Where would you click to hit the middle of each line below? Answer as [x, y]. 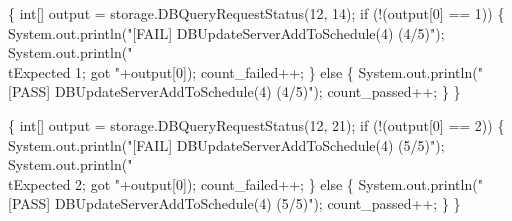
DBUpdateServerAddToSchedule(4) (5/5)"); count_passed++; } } [257, 203]
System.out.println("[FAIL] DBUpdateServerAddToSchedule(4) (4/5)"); [226, 32]
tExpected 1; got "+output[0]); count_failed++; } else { [181, 71]
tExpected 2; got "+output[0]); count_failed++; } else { [181, 183]
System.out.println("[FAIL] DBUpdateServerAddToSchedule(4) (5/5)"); [226, 144]
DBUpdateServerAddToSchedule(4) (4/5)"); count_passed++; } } [257, 91]
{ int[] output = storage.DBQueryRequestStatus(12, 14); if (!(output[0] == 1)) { [256, 13]
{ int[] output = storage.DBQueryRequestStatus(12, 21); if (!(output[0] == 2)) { [256, 124]
